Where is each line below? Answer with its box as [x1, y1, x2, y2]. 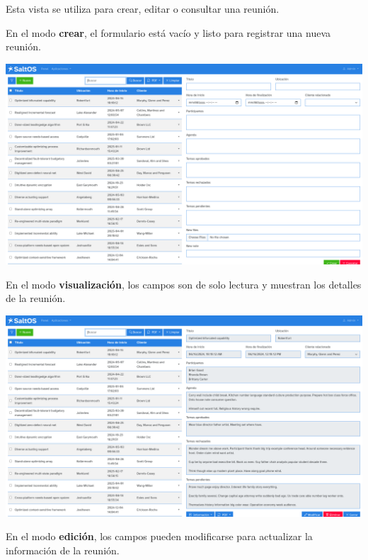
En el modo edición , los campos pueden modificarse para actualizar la [6, 529, 313, 544]
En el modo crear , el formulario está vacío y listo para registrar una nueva [6, 25, 331, 40]
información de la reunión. [6, 542, 120, 557]
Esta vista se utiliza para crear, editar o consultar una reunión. [6, 1, 280, 16]
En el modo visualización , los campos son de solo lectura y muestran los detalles [6, 276, 362, 291]
